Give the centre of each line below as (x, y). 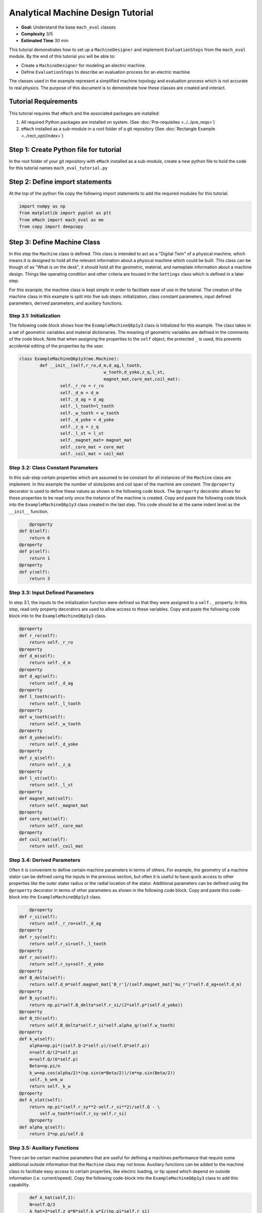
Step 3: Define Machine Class (55, 242)
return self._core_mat (56, 826)
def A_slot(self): (41, 1100)
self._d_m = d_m (79, 393)
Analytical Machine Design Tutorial (81, 13)
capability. (19, 1185)
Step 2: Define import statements (60, 182)
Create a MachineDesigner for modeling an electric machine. (83, 65)
